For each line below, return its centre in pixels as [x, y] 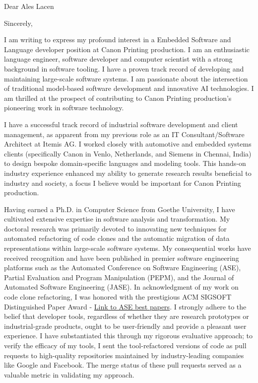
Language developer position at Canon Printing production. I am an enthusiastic [127, 49]
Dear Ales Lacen [29, 6]
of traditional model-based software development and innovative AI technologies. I [129, 88]
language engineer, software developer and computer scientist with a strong [118, 59]
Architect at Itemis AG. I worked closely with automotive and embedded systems [128, 144]
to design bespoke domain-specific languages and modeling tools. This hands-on [125, 163]
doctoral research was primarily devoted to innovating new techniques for [115, 228]
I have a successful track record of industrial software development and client [121, 124]
